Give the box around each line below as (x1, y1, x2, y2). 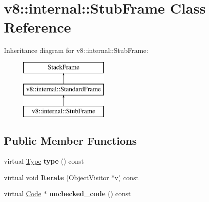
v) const (114, 172, 139, 182)
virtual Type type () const (4, 156, 84, 166)
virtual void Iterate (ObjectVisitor (4, 172, 109, 182)
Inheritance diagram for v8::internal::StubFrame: (4, 45, 148, 55)
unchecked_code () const (49, 188, 131, 199)
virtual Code (4, 188, 42, 199)
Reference (4, 17, 71, 37)
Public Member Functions (4, 133, 137, 148)
